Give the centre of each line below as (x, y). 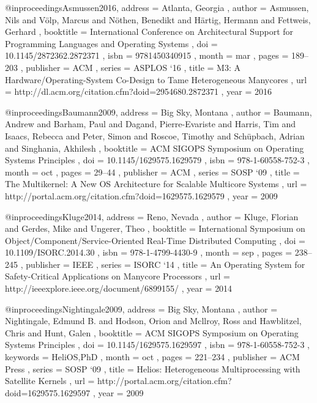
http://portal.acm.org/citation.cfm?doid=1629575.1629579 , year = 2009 (141, 195)
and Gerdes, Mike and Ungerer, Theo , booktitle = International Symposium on (155, 228)
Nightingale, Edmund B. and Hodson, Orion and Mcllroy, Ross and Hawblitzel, (153, 321)
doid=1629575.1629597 (48, 392)
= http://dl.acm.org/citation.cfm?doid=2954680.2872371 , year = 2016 (139, 91)
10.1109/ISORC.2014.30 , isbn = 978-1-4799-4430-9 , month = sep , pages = (149, 252)
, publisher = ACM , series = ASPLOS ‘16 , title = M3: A (130, 67)
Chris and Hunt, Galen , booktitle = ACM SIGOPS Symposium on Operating (152, 332)
